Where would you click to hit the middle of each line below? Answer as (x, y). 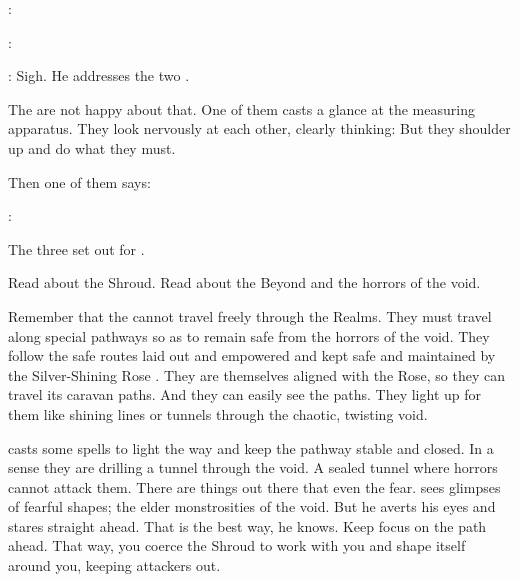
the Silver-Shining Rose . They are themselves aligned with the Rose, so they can (257, 374)
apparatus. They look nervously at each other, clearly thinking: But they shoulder (259, 128)
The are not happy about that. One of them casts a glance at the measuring (241, 108)
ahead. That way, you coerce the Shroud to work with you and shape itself (237, 545)
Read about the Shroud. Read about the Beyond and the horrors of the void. (244, 282)
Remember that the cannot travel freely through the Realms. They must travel (250, 315)
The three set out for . (76, 248)
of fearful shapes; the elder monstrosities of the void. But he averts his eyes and (252, 506)
